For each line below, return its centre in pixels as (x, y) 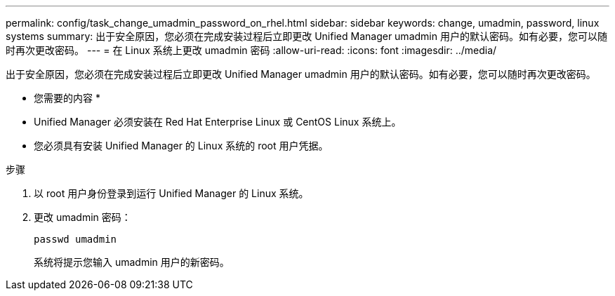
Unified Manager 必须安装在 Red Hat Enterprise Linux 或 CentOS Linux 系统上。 (218, 122)
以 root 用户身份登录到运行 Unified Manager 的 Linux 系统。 (171, 193)
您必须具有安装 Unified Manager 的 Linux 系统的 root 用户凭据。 (181, 146)
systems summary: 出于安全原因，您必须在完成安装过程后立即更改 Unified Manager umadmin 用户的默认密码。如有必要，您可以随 (306, 36)
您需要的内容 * (67, 98)
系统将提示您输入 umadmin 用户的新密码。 (132, 262)
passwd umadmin (75, 239)
